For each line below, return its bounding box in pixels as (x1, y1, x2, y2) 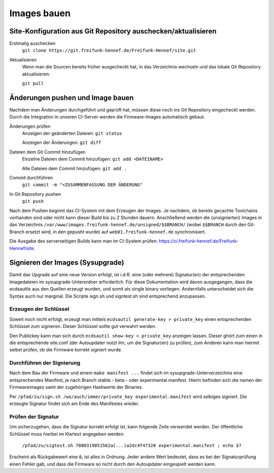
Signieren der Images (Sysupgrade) (9, 259, 124, 267)
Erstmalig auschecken (9, 41, 56, 47)
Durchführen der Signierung (9, 359, 81, 367)
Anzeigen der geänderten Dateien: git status (22, 130, 122, 136)
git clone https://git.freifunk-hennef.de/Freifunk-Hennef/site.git (22, 48, 196, 53)
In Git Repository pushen (9, 191, 61, 197)
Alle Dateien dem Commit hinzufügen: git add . (22, 165, 127, 171)
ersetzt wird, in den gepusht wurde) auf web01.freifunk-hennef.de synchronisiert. (25, 229, 207, 235)
